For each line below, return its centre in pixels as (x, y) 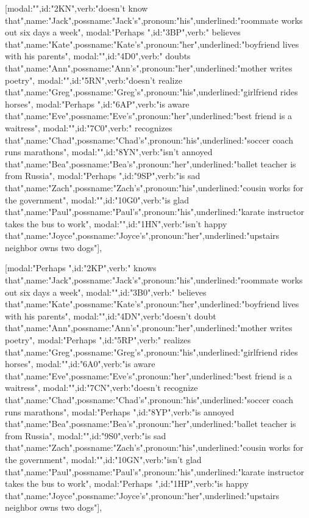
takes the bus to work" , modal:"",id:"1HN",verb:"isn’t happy (116, 223)
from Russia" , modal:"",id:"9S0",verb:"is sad (86, 435)
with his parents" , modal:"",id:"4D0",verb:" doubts (98, 56)
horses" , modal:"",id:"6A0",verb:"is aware (80, 364)
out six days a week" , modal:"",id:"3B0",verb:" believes (106, 292)
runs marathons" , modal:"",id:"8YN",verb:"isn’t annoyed (109, 152)
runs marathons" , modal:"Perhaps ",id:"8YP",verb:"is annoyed (120, 411)
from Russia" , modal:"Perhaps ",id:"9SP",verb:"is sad (103, 176)
